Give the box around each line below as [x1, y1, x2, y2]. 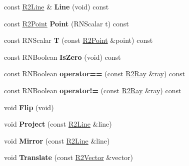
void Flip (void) [4, 102, 54, 112]
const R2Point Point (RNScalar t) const [4, 18, 129, 28]
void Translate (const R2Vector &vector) [4, 152, 133, 163]
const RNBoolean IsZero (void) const [4, 51, 121, 62]
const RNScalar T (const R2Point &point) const [4, 35, 153, 45]
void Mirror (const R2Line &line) [4, 135, 110, 146]
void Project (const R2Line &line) [4, 119, 112, 129]
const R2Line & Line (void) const [4, 1, 109, 11]
